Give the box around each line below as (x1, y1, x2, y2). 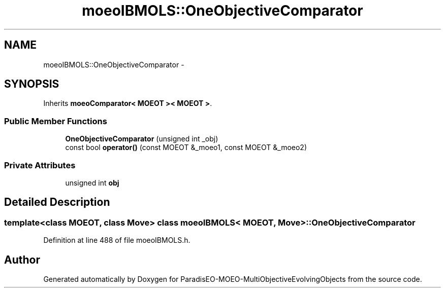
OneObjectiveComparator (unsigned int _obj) (65, 134, 218, 143)
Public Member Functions (4, 116, 107, 126)
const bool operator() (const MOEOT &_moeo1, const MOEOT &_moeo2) (65, 143, 307, 152)
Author (4, 253, 40, 266)
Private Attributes (4, 160, 76, 170)
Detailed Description (4, 196, 110, 209)
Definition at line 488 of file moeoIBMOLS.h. (43, 236, 190, 245)
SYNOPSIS (4, 78, 59, 91)
